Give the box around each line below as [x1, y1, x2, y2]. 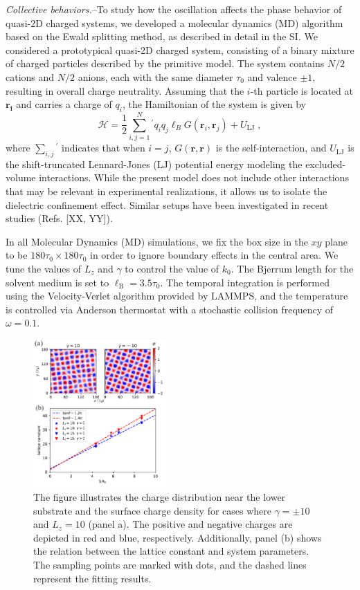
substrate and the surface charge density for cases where [33, 503, 272, 517]
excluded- [305, 156, 346, 171]
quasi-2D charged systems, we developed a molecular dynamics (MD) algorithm [6, 15, 343, 30]
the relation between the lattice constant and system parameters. [33, 544, 309, 558]
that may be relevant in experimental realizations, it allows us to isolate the [6, 184, 327, 199]
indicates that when [62, 140, 145, 155]
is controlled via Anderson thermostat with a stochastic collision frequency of [6, 302, 334, 316]
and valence [247, 69, 297, 84]
